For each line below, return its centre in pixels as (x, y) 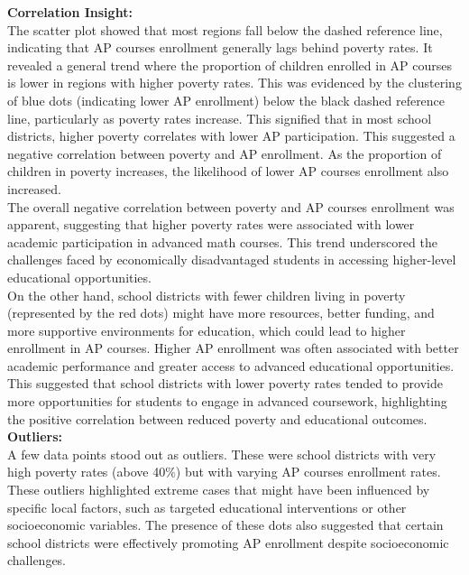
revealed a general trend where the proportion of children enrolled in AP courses (230, 65)
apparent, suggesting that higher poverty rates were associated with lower (211, 224)
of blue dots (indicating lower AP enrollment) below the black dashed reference (226, 100)
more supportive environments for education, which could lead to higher (207, 330)
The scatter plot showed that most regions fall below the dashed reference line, (225, 29)
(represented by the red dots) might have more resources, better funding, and (221, 313)
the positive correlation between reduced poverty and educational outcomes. (217, 418)
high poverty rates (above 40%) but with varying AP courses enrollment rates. (224, 472)
